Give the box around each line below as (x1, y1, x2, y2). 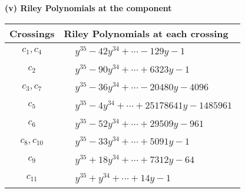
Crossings (9, 26, 55, 40)
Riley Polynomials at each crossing (64, 26, 229, 40)
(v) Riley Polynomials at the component (5, 2, 172, 14)
